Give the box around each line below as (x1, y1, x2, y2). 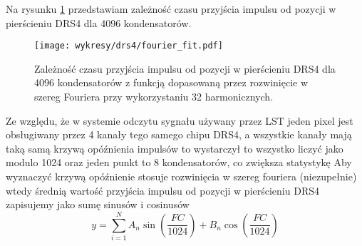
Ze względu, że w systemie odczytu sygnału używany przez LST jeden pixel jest (6, 113, 353, 128)
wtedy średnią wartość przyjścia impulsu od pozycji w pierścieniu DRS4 (6, 183, 319, 198)
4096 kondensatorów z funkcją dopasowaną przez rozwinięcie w (34, 75, 309, 90)
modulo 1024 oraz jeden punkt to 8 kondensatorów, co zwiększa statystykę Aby (6, 155, 352, 170)
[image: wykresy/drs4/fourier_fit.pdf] (34, 41, 223, 51)
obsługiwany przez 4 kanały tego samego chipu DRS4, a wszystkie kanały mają (6, 127, 352, 142)
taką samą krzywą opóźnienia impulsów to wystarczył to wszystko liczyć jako (6, 140, 343, 155)
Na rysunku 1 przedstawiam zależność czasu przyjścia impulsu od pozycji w (6, 1, 336, 16)
